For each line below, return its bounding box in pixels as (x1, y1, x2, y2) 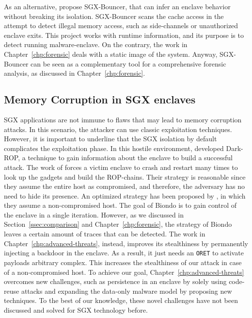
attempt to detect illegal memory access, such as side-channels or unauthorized (4, 20, 238, 31)
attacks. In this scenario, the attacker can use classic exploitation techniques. (4, 124, 232, 134)
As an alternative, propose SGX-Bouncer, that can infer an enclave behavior (4, 1, 231, 11)
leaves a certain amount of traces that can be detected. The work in (4, 229, 205, 239)
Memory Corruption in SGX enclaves (4, 92, 196, 107)
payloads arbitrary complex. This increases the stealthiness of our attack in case (4, 257, 242, 267)
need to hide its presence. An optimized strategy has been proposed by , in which (4, 190, 246, 201)
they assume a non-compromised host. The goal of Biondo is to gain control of (4, 200, 237, 210)
